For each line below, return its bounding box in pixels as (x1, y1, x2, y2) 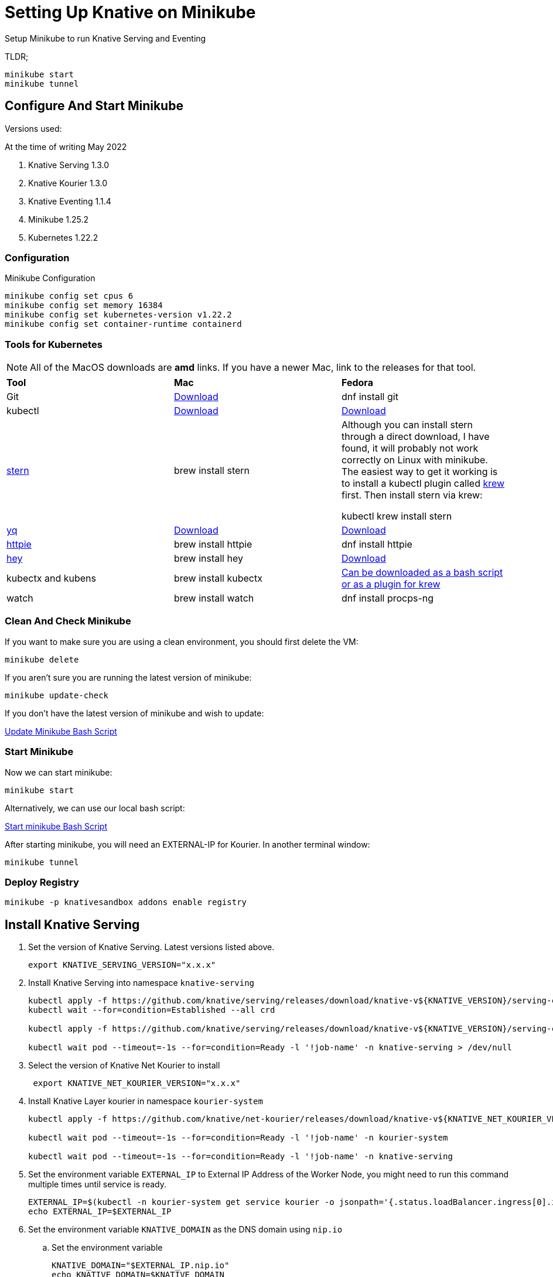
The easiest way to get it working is (341, 466, 498, 478)
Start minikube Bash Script (5, 821, 108, 831)
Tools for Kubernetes (5, 338, 103, 350)
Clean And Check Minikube (5, 615, 131, 627)
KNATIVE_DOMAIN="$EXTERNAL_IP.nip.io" (52, 1261, 230, 1271)
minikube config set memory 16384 (5, 301, 163, 310)
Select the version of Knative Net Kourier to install (28, 1060, 220, 1071)
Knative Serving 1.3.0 (28, 159, 110, 170)
